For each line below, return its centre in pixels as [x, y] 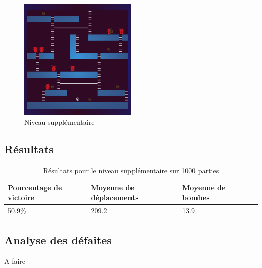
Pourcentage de [35, 187]
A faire [15, 261]
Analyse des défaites [58, 240]
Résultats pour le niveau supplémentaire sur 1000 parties [131, 170]
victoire [21, 198]
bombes [196, 198]
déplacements [115, 198]
